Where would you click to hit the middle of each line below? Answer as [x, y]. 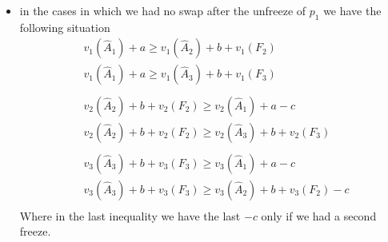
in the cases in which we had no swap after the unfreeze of [163, 10]
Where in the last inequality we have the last [130, 215]
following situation [65, 27]
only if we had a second [319, 215]
